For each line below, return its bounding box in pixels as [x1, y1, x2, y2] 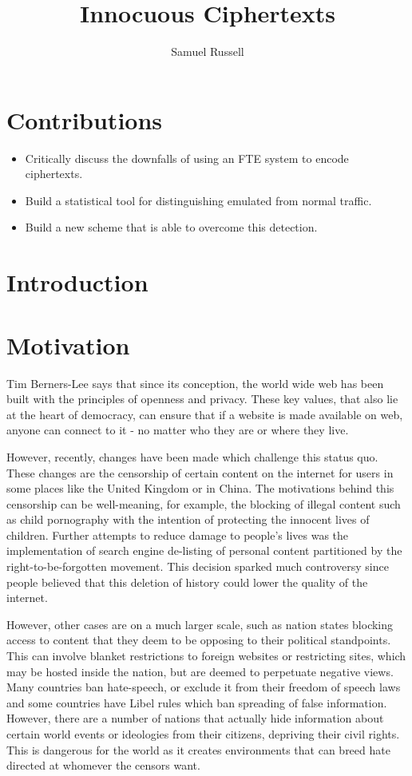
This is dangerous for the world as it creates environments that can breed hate [6, 741, 390, 758]
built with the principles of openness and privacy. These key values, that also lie [6, 390, 398, 407]
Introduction [6, 266, 149, 299]
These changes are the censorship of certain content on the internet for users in [6, 464, 394, 481]
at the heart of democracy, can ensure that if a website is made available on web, [6, 406, 403, 422]
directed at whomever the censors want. [6, 757, 200, 774]
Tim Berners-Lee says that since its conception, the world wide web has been [6, 374, 384, 391]
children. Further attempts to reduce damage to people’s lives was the [6, 526, 349, 543]
